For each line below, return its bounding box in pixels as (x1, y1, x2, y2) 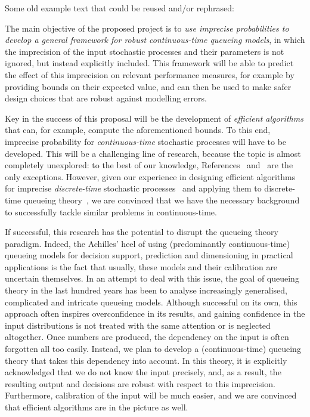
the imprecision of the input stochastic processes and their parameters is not (5, 45, 284, 57)
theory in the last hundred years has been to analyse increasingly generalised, (5, 284, 287, 296)
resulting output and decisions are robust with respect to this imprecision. (5, 377, 275, 390)
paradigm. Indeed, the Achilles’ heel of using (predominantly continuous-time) (5, 237, 290, 249)
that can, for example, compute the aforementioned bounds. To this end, (5, 123, 271, 136)
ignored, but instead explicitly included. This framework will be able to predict (5, 57, 294, 69)
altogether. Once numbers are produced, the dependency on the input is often (5, 330, 289, 343)
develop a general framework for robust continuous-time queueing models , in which (5, 33, 305, 46)
